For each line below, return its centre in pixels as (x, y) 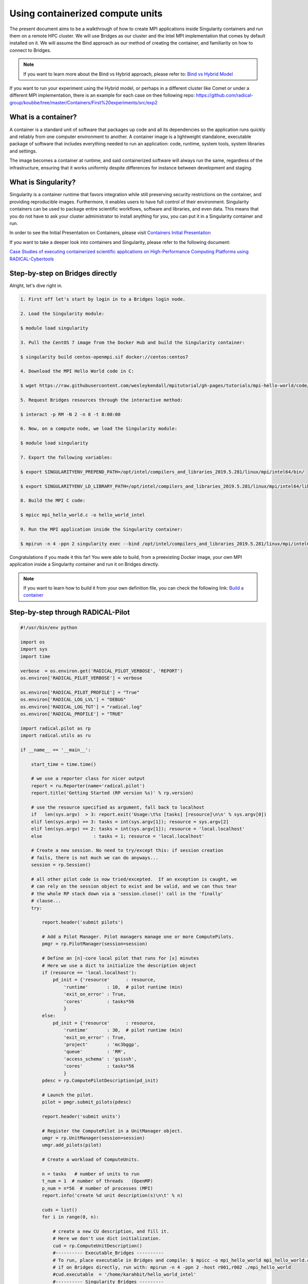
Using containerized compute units (86, 13)
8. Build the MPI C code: (53, 501)
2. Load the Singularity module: (62, 314)
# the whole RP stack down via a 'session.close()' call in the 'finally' (127, 893)
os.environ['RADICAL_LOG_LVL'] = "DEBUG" (73, 700)
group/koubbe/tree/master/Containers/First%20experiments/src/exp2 (83, 102)
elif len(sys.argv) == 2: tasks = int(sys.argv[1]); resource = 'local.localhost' (138, 829)
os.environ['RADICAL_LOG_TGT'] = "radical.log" (81, 707)
